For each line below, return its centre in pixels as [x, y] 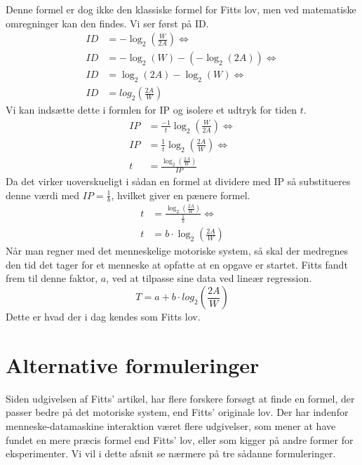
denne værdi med [43, 195]
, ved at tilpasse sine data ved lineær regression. [209, 278]
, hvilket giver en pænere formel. [181, 195]
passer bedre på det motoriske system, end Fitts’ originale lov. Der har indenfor [177, 412]
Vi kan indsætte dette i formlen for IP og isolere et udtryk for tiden [152, 110]
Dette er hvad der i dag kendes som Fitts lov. [103, 317]
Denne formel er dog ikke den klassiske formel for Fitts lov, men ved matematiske [181, 9]
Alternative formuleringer [133, 364]
